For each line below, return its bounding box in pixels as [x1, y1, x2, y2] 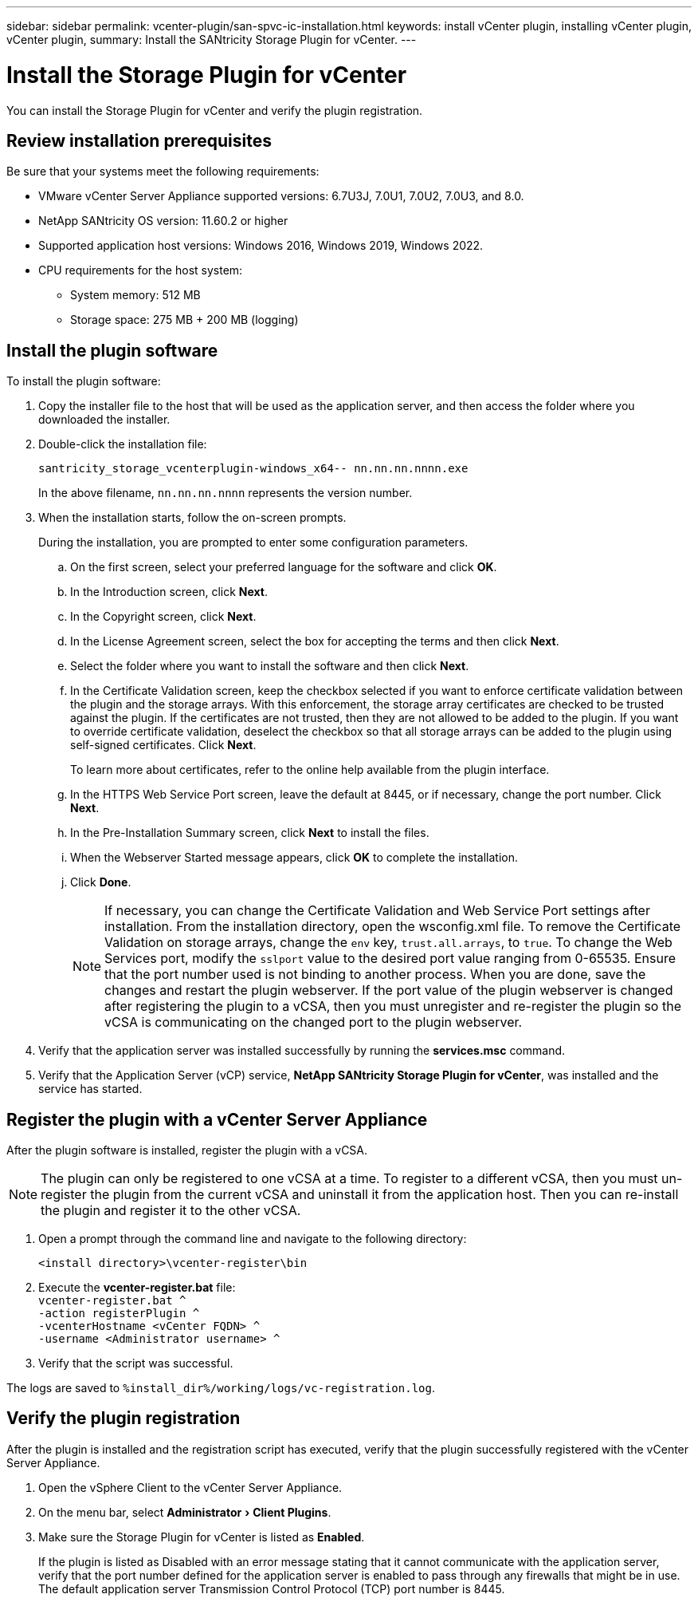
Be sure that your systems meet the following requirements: [6, 164, 320, 179]
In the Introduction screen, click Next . [70, 585, 269, 599]
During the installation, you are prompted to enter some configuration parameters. [38, 535, 469, 550]
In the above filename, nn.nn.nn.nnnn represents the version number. [38, 486, 413, 500]
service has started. [38, 1082, 143, 1096]
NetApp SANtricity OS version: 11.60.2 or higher [38, 214, 288, 228]
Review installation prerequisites [6, 130, 272, 151]
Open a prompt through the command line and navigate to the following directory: [38, 1232, 467, 1246]
